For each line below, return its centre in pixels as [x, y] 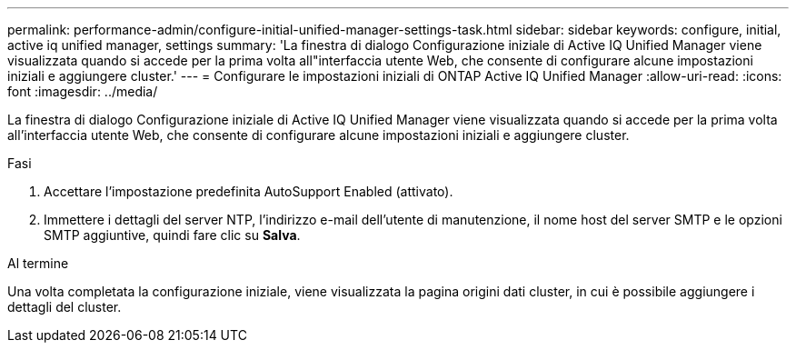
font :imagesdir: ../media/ [83, 91]
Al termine [38, 263]
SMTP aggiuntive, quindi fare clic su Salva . [172, 235]
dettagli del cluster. [65, 307]
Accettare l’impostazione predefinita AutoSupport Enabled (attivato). [249, 191]
